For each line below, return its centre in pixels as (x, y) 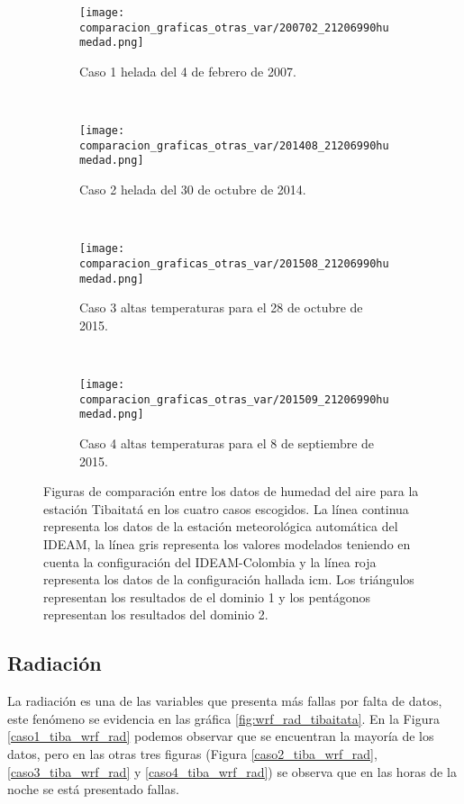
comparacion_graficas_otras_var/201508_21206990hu (234, 263)
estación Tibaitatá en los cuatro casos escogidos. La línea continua (226, 508)
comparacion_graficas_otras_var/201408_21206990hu (234, 145)
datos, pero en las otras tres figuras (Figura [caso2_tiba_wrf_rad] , (192, 753)
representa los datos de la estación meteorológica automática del (221, 526)
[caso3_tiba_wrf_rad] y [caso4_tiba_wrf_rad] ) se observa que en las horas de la (232, 771)
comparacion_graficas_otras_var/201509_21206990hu (234, 399)
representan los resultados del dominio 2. (156, 614)
